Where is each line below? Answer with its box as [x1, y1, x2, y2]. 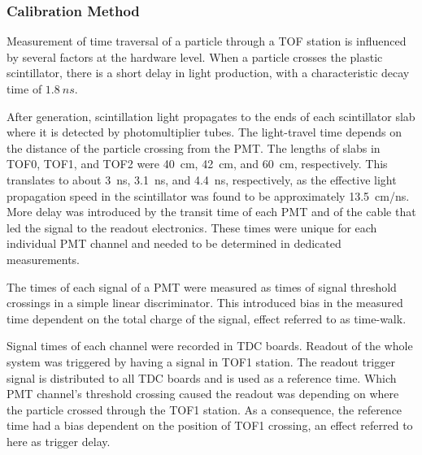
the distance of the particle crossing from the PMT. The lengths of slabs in [7, 139, 381, 156]
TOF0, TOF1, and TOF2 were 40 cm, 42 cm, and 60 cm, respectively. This [7, 155, 388, 172]
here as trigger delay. [7, 432, 111, 449]
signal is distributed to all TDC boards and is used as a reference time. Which [7, 369, 397, 386]
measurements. [7, 250, 80, 267]
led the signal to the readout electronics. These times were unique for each [7, 219, 377, 236]
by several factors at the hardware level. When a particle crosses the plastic [7, 48, 383, 65]
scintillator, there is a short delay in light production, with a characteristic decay [7, 64, 410, 81]
